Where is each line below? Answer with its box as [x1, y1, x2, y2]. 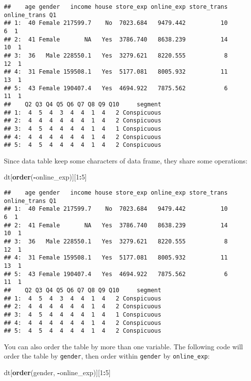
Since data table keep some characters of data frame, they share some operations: [4, 155, 248, 165]
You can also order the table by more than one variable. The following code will [4, 341, 243, 351]
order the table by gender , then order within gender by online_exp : [4, 351, 210, 361]
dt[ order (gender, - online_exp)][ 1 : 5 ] [4, 367, 111, 378]
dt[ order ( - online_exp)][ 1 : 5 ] [4, 172, 87, 182]
